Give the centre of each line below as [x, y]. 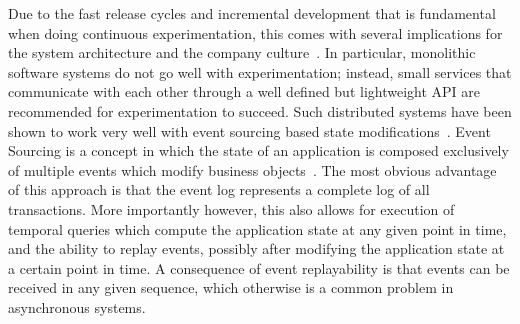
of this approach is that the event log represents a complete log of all [219, 189]
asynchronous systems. [77, 306]
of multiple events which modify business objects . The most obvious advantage [252, 169]
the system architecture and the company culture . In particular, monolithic [242, 52]
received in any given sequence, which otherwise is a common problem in [231, 287]
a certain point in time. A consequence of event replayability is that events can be [259, 267]
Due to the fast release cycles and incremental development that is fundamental [252, 13]
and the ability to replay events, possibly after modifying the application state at [256, 248]
